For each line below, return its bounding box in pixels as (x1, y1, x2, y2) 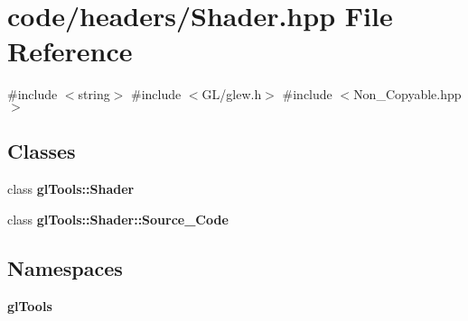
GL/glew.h (201, 85, 262, 104)
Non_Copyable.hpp (353, 85, 462, 104)
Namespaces (7, 253, 123, 281)
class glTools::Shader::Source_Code (7, 209, 229, 228)
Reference (7, 32, 133, 69)
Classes (7, 137, 76, 165)
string (78, 85, 110, 104)
